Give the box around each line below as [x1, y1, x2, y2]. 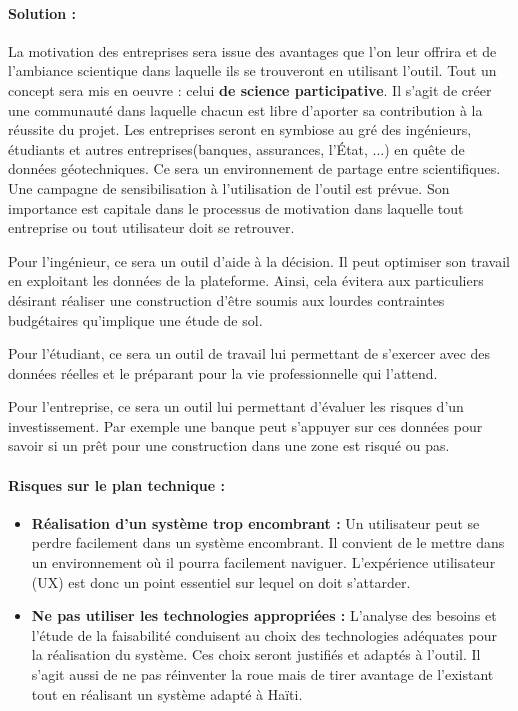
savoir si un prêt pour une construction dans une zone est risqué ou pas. [8, 435, 450, 456]
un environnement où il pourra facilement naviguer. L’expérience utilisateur [31, 552, 496, 573]
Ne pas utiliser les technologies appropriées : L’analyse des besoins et [31, 605, 497, 626]
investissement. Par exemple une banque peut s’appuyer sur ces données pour [8, 415, 483, 436]
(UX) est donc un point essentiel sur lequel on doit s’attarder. [31, 571, 411, 592]
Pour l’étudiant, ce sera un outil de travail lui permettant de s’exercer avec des [8, 343, 491, 364]
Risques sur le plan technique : [8, 474, 225, 495]
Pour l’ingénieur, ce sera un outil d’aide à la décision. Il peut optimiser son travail [8, 250, 510, 271]
